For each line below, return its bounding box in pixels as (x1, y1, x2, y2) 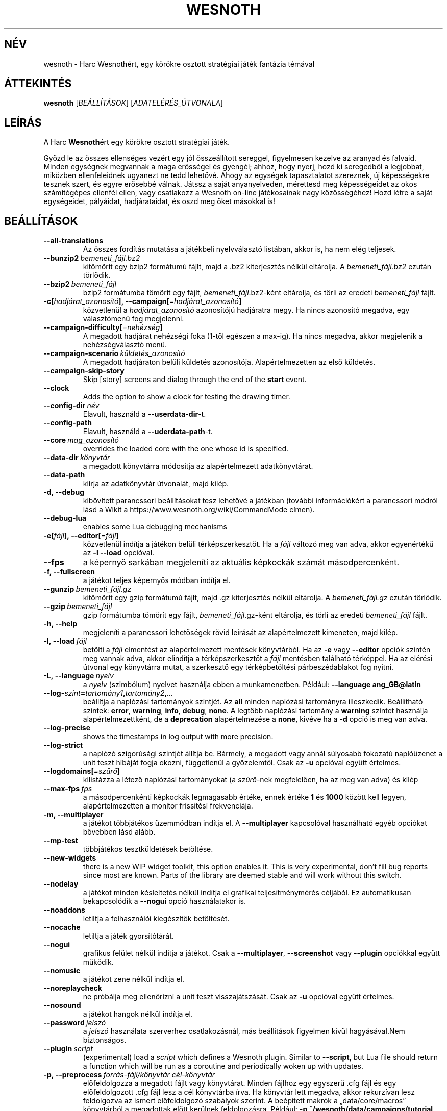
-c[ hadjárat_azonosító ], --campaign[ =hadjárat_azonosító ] (43, 297, 242, 306)
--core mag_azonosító (43, 436, 119, 445)
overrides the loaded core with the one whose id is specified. (83, 444, 288, 453)
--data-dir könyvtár (43, 453, 110, 462)
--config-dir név (43, 401, 100, 410)
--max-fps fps (43, 784, 92, 793)
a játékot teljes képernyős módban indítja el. (83, 576, 231, 585)
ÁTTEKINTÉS (4, 77, 72, 90)
